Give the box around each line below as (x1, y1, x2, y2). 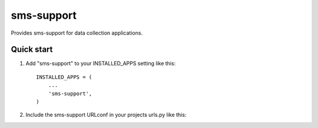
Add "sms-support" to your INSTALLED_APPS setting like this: (25, 60, 176, 67)
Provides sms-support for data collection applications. (11, 29, 143, 36)
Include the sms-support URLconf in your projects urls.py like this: (25, 112, 187, 119)
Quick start (11, 45, 53, 55)
